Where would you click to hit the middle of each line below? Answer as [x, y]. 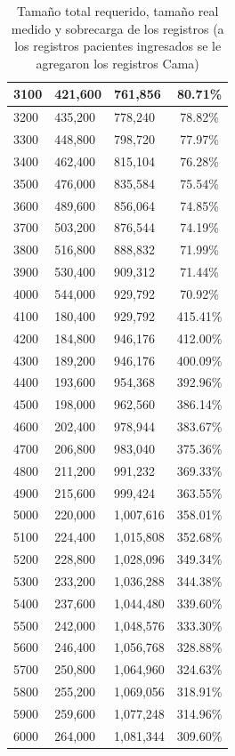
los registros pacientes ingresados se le [118, 46]
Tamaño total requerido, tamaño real [117, 11]
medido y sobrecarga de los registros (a [117, 28]
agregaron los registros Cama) [117, 63]
